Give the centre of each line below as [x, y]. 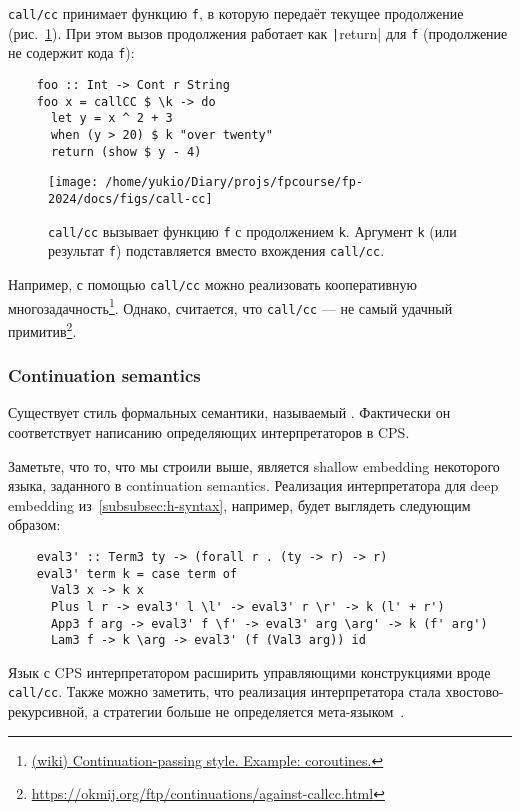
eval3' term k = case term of [137, 573]
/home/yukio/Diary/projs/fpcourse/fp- [234, 182]
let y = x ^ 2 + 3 [111, 118]
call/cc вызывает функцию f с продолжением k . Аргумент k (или [252, 230]
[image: [73, 182]
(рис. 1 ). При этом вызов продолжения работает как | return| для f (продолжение [258, 32]
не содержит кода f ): [71, 52]
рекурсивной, [48, 711]
